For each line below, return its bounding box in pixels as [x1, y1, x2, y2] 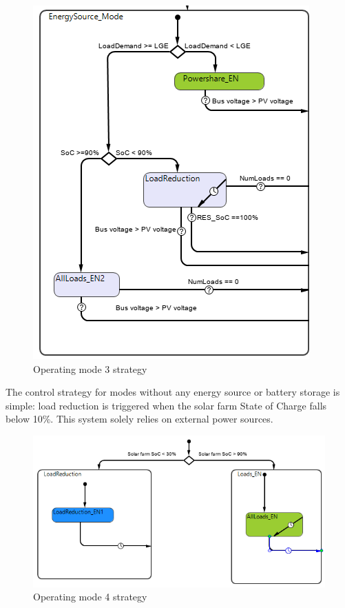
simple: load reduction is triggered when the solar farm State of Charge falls [6, 398, 327, 412]
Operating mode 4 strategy [33, 589, 147, 604]
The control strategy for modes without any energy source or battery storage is [6, 385, 340, 399]
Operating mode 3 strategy [33, 361, 147, 376]
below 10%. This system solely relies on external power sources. [6, 412, 273, 426]
